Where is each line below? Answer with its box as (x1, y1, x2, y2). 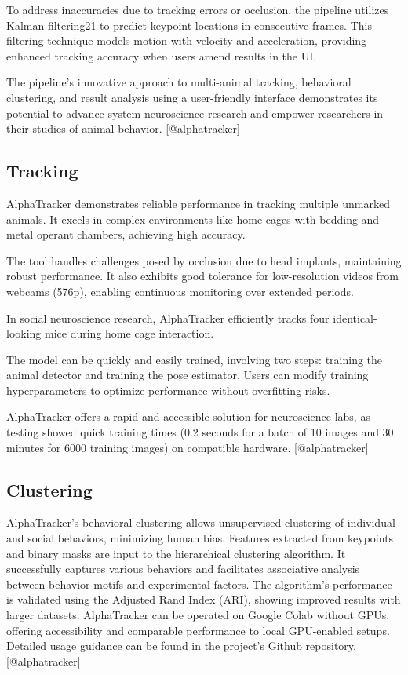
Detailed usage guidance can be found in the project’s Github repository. (6, 637, 356, 654)
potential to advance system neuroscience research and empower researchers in (6, 104, 384, 121)
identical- (333, 309, 377, 326)
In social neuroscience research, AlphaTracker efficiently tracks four (6, 309, 330, 326)
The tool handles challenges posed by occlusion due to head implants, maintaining (6, 252, 402, 268)
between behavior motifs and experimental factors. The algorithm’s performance (6, 575, 392, 592)
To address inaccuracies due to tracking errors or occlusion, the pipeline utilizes (6, 2, 389, 17)
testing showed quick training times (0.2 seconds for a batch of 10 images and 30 (6, 424, 394, 440)
